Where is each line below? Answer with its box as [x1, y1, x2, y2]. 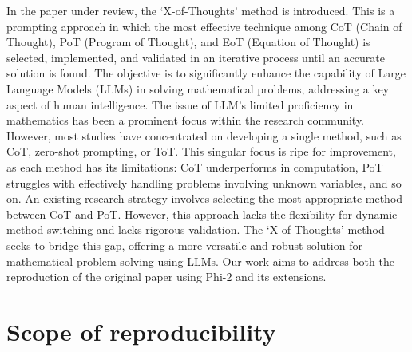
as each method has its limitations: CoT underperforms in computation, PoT [6, 158, 383, 175]
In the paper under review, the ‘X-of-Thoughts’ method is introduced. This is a [6, 2, 395, 18]
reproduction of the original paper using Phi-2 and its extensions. [6, 268, 327, 285]
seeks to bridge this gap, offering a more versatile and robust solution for [6, 236, 362, 253]
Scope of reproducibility [6, 314, 276, 347]
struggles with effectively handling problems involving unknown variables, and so [6, 174, 402, 191]
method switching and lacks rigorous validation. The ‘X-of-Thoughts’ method [6, 221, 385, 238]
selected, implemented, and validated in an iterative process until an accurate [6, 49, 385, 65]
